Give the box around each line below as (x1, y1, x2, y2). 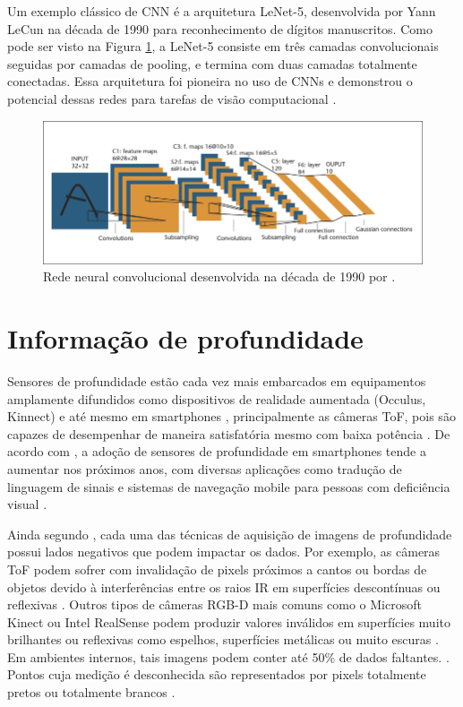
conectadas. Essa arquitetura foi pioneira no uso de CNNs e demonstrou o (7, 72, 413, 91)
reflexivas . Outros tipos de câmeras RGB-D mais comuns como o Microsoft (7, 595, 422, 614)
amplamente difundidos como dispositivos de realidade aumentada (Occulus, (7, 389, 426, 408)
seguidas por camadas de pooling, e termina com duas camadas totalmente (7, 54, 417, 73)
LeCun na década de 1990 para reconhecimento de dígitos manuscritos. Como (7, 19, 433, 38)
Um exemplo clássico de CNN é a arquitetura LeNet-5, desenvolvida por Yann (7, 2, 436, 20)
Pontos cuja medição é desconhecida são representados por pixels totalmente (7, 665, 426, 684)
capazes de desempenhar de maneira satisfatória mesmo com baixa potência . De (7, 424, 450, 443)
